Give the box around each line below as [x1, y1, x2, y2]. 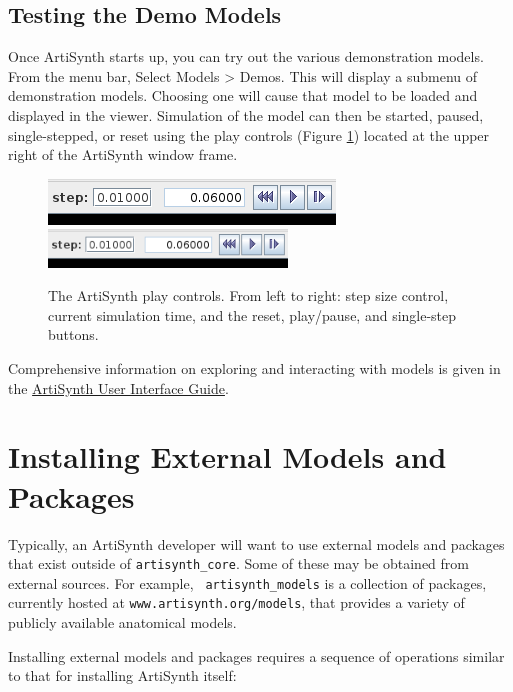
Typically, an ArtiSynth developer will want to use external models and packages [8, 533, 505, 554]
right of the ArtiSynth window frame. [8, 144, 238, 165]
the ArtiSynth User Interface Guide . [8, 377, 229, 398]
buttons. [48, 324, 99, 345]
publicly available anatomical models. [8, 612, 237, 633]
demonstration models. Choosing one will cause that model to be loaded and [8, 85, 478, 106]
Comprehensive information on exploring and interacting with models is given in [8, 358, 501, 379]
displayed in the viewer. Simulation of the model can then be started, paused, [8, 104, 484, 125]
